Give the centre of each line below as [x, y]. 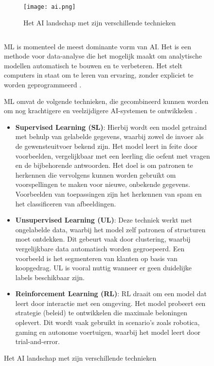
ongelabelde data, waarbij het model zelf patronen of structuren [110, 229]
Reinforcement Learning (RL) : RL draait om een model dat [111, 294]
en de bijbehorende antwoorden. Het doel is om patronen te [104, 165]
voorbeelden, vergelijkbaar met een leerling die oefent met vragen [113, 155]
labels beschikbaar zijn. [50, 277]
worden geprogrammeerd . [43, 85]
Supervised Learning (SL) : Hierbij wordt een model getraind [111, 127]
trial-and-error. [37, 341]
